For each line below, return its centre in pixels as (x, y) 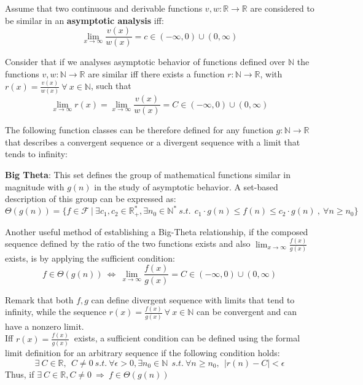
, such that (111, 86)
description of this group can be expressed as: (91, 199)
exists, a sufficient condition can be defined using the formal (187, 338)
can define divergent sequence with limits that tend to (193, 299)
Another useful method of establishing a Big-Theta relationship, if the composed (157, 231)
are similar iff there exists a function (156, 73)
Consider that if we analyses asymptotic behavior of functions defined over (145, 62)
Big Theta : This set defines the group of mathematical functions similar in (148, 174)
